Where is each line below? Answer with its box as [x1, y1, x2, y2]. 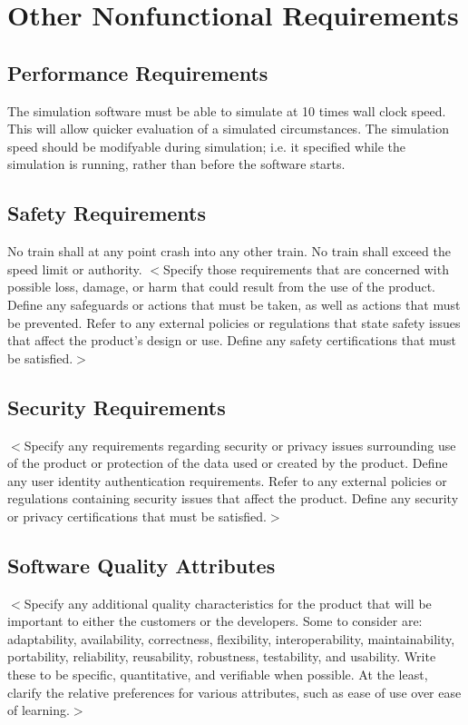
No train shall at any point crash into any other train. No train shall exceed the [7, 242, 451, 261]
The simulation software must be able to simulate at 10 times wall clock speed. [7, 101, 446, 120]
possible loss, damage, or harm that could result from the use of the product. [7, 277, 435, 296]
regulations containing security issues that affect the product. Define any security [7, 489, 459, 508]
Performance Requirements [7, 58, 268, 86]
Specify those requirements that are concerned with [163, 259, 449, 278]
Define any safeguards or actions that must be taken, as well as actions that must [7, 294, 461, 313]
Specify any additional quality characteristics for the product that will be [24, 593, 432, 612]
